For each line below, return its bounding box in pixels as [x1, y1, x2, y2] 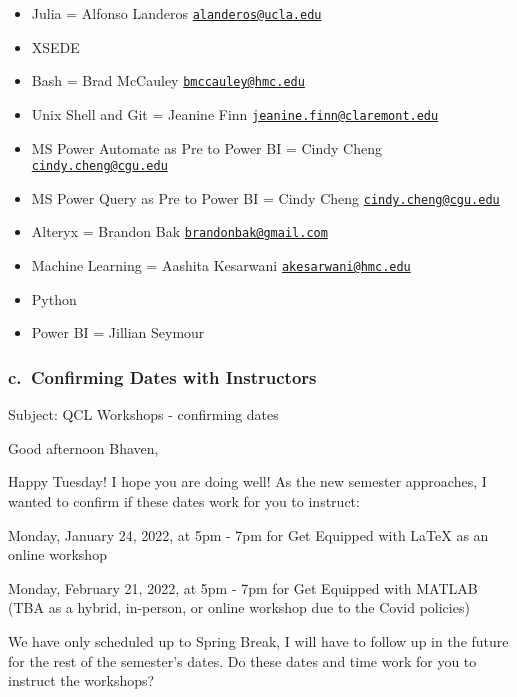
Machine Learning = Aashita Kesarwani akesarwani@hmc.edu [31, 255, 411, 276]
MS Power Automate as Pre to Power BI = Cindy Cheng [31, 137, 382, 158]
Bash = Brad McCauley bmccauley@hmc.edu [31, 70, 305, 91]
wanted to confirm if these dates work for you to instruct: [8, 490, 360, 511]
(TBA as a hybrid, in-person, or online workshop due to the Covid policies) [8, 597, 470, 618]
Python [31, 288, 77, 309]
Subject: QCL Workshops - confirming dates [8, 404, 279, 425]
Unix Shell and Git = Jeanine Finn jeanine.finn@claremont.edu [31, 103, 439, 124]
